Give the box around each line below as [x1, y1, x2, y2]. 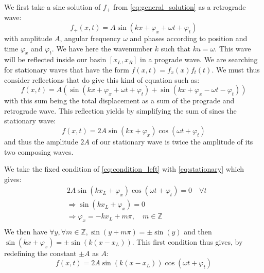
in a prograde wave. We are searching [140, 54, 258, 65]
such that [161, 43, 190, 53]
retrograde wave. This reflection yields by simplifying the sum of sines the [4, 105, 237, 116]
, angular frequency [60, 33, 121, 44]
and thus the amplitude [4, 136, 78, 147]
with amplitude [4, 33, 52, 44]
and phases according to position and [130, 33, 248, 44]
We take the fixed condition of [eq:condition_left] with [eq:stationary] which [4, 163, 244, 174]
